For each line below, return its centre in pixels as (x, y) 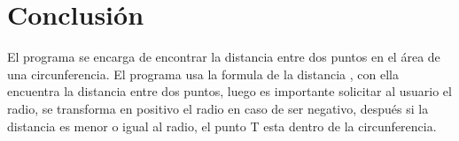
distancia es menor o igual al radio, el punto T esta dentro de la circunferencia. (222, 126)
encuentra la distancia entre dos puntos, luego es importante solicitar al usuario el (229, 91)
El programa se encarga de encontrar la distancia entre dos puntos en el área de (224, 57)
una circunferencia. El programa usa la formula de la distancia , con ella (203, 74)
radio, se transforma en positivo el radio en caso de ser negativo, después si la (218, 108)
